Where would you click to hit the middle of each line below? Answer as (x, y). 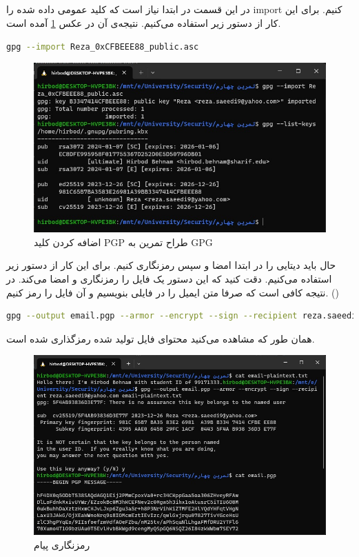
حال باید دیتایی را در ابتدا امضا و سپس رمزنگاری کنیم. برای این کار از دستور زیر (171, 265)
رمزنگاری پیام (62, 544)
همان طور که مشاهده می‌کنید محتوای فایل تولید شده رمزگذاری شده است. (161, 338)
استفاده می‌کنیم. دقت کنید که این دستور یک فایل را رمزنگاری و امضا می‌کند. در (169, 278)
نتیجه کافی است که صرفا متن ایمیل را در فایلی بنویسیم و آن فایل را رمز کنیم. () (173, 292)
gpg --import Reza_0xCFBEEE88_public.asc (103, 47)
